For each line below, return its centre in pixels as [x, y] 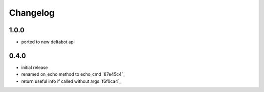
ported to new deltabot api [48, 42]
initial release [35, 67]
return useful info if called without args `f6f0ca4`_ [71, 81]
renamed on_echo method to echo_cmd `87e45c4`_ [73, 74]
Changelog [32, 13]
